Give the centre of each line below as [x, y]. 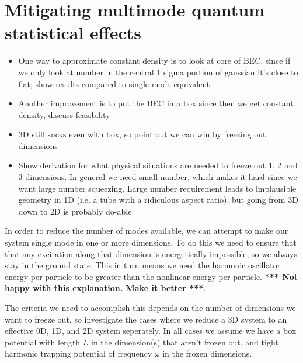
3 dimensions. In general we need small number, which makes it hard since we [158, 177]
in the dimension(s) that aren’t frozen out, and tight [185, 342]
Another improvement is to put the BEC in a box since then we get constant [156, 103]
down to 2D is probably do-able [75, 211]
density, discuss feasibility [64, 114]
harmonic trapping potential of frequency [79, 353]
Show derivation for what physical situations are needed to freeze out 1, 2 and [158, 165]
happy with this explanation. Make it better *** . [105, 288]
